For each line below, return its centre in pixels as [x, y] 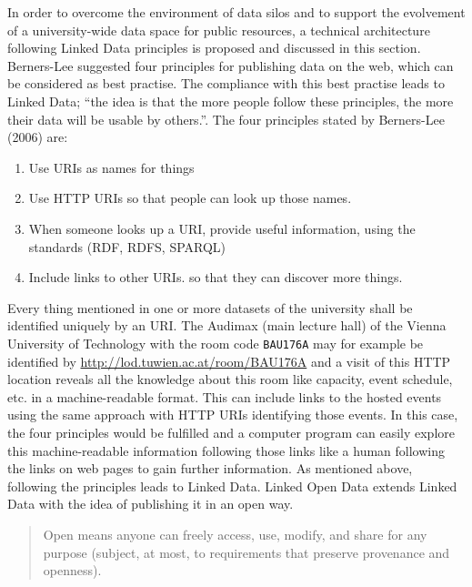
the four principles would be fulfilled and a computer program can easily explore [231, 432]
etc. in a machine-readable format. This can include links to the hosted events [225, 396]
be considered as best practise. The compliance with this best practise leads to [226, 83]
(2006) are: [38, 137]
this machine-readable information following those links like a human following [226, 450]
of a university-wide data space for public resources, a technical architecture [219, 30]
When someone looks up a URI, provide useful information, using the [222, 228]
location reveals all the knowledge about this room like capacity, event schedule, [230, 379]
